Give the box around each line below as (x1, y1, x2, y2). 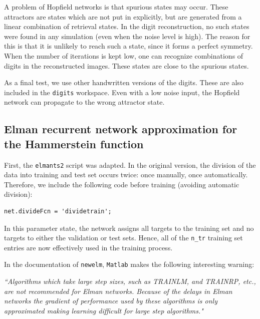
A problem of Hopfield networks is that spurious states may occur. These (4, 2, 228, 12)
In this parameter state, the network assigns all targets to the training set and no (4, 222, 254, 233)
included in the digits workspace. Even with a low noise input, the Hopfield (4, 87, 240, 97)
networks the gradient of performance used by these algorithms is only (4, 295, 218, 306)
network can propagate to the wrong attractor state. (4, 97, 165, 107)
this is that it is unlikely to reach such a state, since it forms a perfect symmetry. (4, 41, 253, 51)
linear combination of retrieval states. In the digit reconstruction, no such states (4, 21, 249, 32)
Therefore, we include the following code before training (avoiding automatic (4, 179, 239, 189)
